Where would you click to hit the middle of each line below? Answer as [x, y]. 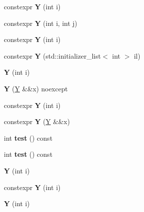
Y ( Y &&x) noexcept [36, 88]
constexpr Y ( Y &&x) [37, 121]
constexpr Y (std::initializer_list [53, 55]
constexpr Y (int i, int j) [41, 23]
